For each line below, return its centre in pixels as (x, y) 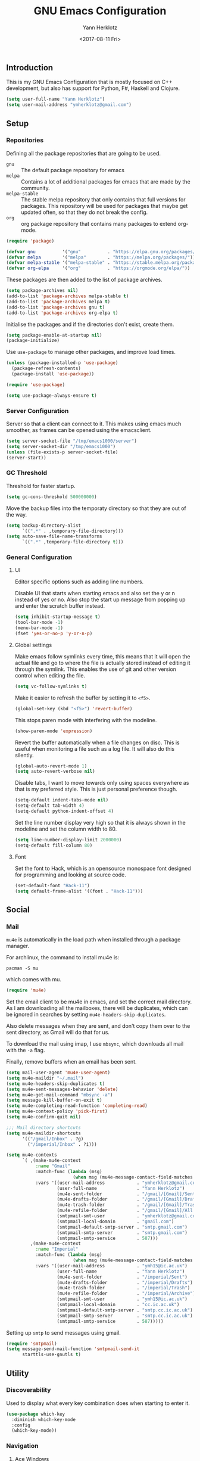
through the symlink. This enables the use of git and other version (96, 669)
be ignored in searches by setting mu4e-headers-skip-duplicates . (86, 1014)
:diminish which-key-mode (44, 1419)
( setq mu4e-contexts (32, 1155)
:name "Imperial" (57, 1249)
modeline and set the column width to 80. (66, 829)
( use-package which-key (36, 1414)
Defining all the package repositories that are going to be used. (83, 153)
